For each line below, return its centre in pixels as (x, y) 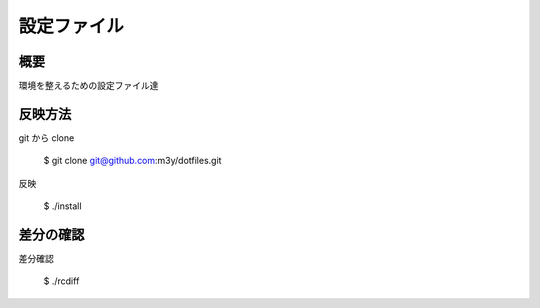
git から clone (46, 137)
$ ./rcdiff (61, 281)
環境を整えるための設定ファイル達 (88, 86)
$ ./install (62, 206)
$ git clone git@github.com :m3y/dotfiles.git (132, 161)
